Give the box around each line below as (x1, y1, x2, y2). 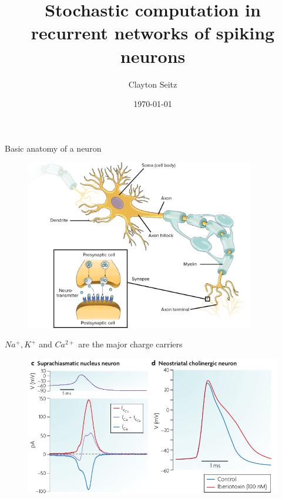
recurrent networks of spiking (31, 21, 275, 45)
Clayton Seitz (128, 78, 177, 90)
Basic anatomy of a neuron (5, 142, 102, 154)
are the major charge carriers (78, 338, 183, 350)
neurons (120, 43, 186, 68)
